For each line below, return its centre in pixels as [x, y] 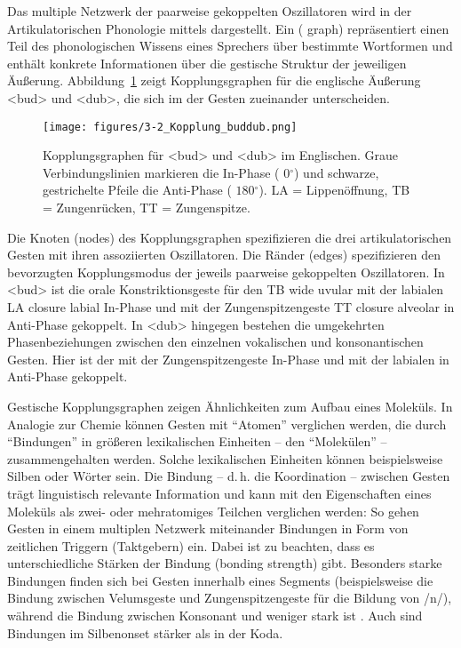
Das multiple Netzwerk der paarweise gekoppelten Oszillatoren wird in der [210, 11]
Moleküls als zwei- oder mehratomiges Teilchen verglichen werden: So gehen [213, 511]
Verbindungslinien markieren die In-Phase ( [161, 172]
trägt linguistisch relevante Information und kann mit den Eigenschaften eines [219, 493]
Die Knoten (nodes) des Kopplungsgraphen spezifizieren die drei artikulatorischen [230, 237]
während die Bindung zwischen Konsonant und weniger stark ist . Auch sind [215, 616]
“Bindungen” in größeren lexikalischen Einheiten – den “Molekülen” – [197, 441]
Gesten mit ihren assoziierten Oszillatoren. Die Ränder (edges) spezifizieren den [224, 255]
